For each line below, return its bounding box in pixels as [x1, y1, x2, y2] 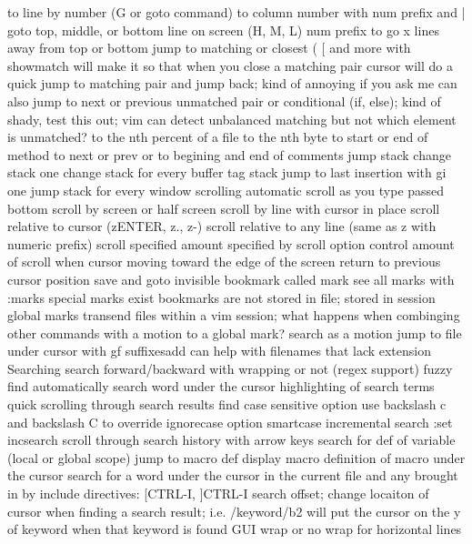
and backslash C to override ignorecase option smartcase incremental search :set [7, 412, 453, 431]
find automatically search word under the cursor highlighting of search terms [7, 377, 435, 396]
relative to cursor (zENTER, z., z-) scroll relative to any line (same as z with [7, 217, 437, 236]
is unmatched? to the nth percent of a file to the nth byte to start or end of [7, 127, 428, 146]
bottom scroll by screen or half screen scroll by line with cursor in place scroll [7, 198, 440, 217]
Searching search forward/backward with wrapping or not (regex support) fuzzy [7, 358, 453, 378]
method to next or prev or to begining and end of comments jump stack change [7, 145, 451, 164]
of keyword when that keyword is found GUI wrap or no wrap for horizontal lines [7, 519, 462, 539]
